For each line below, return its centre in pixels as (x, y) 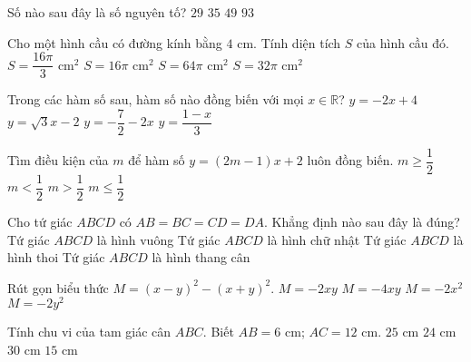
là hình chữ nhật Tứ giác (337, 239)
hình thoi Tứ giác (56, 257)
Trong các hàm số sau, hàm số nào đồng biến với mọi (156, 99)
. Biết (218, 332)
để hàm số (157, 160)
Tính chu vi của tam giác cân (89, 332)
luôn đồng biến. (350, 160)
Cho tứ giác (40, 222)
